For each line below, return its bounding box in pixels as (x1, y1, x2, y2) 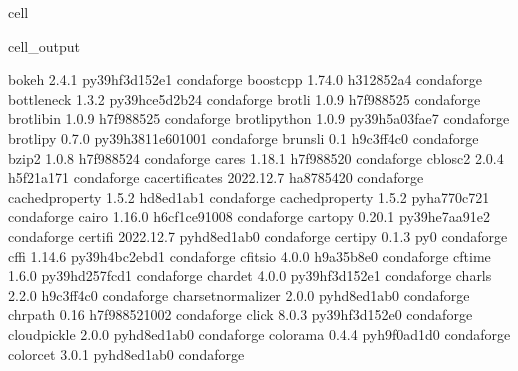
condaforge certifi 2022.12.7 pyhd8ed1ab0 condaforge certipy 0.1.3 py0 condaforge (8, 225, 508, 246)
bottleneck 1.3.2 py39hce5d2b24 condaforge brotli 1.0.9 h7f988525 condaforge (8, 88, 481, 109)
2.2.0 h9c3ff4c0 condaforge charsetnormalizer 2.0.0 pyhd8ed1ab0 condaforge (8, 284, 470, 305)
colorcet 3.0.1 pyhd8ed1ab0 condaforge (8, 343, 245, 364)
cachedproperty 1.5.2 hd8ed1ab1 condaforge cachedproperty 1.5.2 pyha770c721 (8, 186, 490, 207)
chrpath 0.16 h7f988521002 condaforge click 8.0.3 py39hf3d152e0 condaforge (8, 304, 473, 325)
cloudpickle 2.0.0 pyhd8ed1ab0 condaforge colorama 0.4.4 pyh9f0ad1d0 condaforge (8, 323, 511, 344)
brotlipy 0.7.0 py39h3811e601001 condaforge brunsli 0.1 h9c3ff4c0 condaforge (8, 127, 479, 148)
